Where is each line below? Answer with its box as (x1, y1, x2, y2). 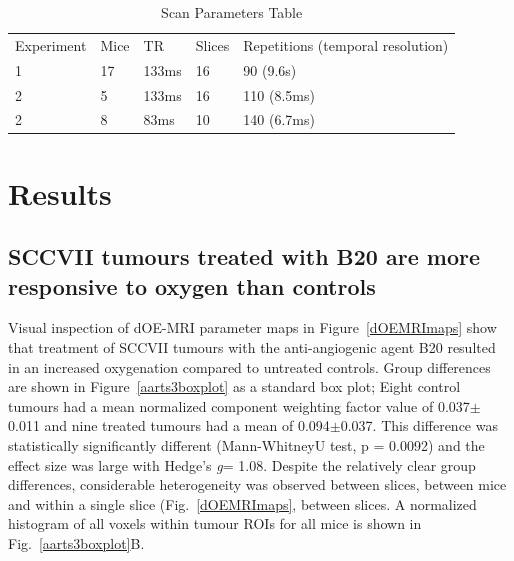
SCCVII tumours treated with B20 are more (8, 241, 480, 272)
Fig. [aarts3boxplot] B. (8, 532, 145, 553)
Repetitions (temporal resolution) (243, 34, 449, 55)
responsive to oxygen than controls (8, 270, 376, 301)
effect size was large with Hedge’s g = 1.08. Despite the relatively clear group (8, 454, 476, 475)
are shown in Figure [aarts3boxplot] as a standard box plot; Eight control (8, 376, 461, 397)
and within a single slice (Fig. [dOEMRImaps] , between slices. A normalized (8, 493, 477, 514)
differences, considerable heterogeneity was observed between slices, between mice (8, 474, 507, 495)
